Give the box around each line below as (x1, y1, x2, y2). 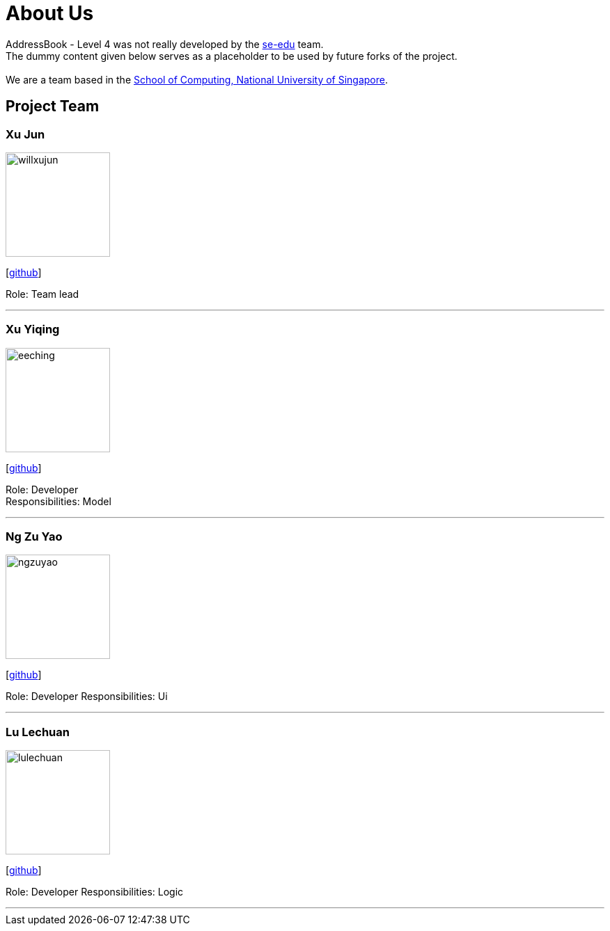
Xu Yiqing (6, 322, 60, 337)
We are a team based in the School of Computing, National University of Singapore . (6, 73, 389, 86)
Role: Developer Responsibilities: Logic (6, 886, 184, 898)
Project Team (6, 97, 100, 116)
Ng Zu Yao (6, 530, 63, 544)
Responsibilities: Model (6, 495, 111, 507)
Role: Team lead (6, 287, 79, 300)
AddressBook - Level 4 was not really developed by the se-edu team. (6, 38, 324, 50)
